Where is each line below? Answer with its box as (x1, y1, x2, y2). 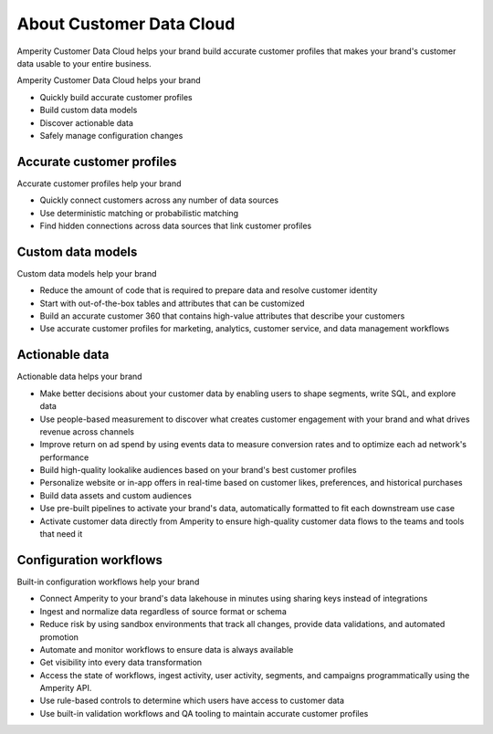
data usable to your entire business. (16, 58, 152, 68)
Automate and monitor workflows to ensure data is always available (39, 644, 294, 655)
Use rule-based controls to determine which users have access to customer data (39, 695, 345, 707)
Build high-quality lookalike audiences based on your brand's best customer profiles (39, 465, 357, 476)
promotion (39, 631, 79, 643)
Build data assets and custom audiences (39, 489, 192, 501)
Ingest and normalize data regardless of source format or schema (39, 605, 287, 616)
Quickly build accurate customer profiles (39, 91, 193, 102)
